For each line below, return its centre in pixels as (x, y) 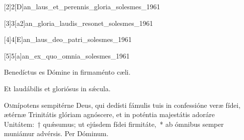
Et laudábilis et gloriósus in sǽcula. (57, 88)
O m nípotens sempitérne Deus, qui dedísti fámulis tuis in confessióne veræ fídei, (122, 105)
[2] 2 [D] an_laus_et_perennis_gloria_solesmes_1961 (82, 6)
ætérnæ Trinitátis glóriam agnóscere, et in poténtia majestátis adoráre (110, 114)
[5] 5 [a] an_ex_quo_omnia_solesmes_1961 (67, 55)
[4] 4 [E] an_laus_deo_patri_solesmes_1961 (68, 39)
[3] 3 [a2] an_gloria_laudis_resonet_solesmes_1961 (79, 23)
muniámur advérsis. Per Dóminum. (56, 133)
